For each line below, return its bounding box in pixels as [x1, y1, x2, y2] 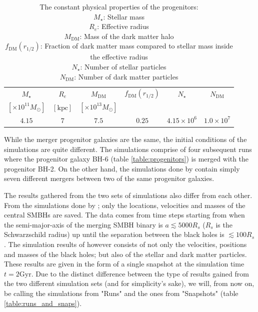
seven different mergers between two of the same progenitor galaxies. [4, 173, 214, 183]
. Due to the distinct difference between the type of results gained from [31, 268, 249, 278]
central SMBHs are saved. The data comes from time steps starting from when [4, 209, 245, 220]
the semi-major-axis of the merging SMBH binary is [4, 219, 163, 229]
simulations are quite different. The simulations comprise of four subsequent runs [4, 143, 252, 154]
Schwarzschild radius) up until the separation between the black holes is [4, 229, 224, 239]
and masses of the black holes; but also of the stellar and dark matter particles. [4, 248, 247, 259]
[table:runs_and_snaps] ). [4, 297, 82, 308]
